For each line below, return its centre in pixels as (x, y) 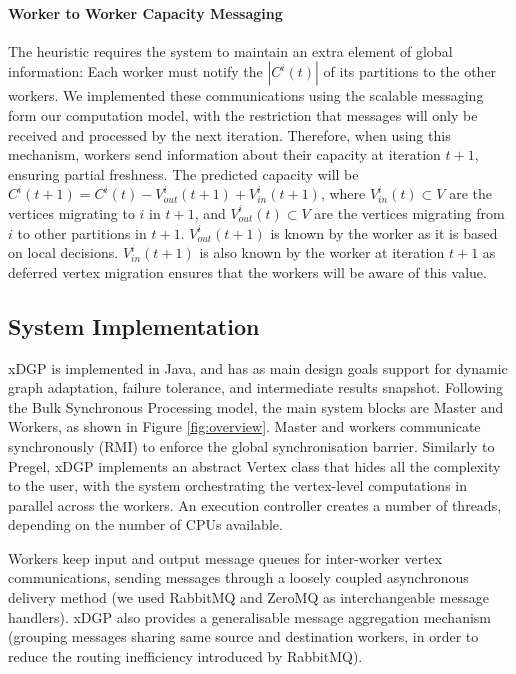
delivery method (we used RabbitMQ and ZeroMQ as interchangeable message (248, 597)
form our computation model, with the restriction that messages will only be (243, 114)
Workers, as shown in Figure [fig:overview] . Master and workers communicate (244, 426)
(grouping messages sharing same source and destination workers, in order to (243, 636)
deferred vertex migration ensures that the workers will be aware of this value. (247, 271)
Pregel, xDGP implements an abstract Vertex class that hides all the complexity (254, 465)
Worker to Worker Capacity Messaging (145, 12)
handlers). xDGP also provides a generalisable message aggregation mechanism (249, 616)
